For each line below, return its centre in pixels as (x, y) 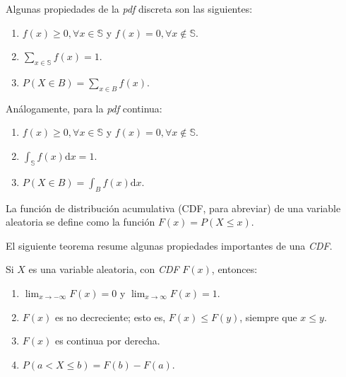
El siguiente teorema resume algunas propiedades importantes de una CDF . (169, 245)
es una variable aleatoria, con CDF (104, 269)
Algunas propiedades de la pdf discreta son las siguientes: (129, 8)
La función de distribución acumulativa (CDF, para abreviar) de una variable (173, 208)
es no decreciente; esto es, (110, 317)
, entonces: (234, 269)
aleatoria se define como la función (80, 222)
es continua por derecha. (107, 341)
